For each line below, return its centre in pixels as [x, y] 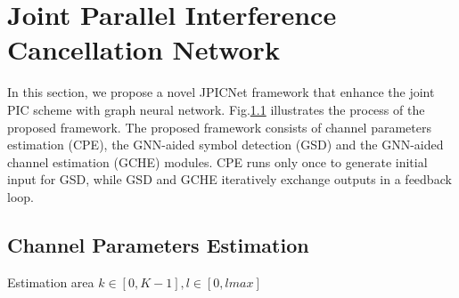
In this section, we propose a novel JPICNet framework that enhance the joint [221, 92]
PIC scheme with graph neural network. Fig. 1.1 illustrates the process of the [216, 109]
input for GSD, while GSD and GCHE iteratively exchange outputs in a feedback [229, 179]
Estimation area [51, 282]
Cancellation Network [143, 49]
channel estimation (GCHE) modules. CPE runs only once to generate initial [217, 161]
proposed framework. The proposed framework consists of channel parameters [219, 127]
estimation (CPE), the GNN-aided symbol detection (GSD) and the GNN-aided [225, 145]
